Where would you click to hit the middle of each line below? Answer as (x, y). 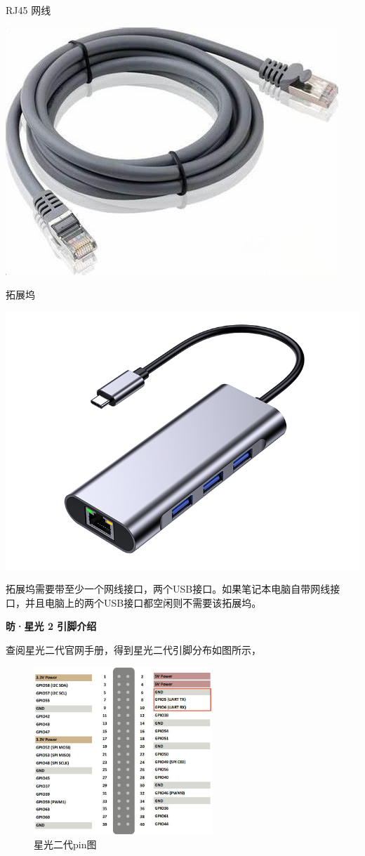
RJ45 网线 (28, 10)
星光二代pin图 (65, 844)
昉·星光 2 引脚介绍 (51, 626)
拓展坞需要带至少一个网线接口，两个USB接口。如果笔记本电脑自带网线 (168, 589)
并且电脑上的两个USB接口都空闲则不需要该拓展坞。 (143, 602)
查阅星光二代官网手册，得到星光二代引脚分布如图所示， (133, 650)
